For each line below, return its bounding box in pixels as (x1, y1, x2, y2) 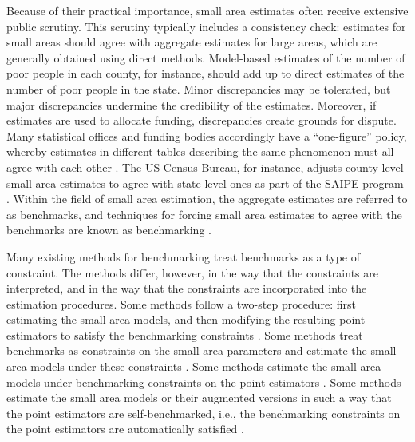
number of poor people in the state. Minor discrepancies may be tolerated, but (6, 80, 391, 97)
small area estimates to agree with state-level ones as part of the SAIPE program (6, 174, 404, 191)
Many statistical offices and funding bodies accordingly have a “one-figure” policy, (6, 127, 407, 144)
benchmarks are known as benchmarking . (6, 221, 211, 238)
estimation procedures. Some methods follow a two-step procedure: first (6, 295, 357, 312)
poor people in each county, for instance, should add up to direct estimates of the (6, 65, 405, 82)
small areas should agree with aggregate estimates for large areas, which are (6, 34, 377, 50)
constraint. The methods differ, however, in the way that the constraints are (6, 264, 378, 281)
